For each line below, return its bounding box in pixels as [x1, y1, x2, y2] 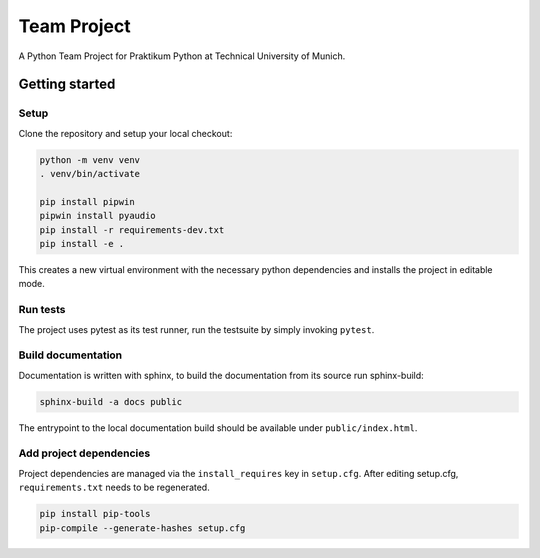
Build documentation [18, 348, 123, 362]
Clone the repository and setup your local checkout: [18, 127, 233, 139]
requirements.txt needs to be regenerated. [18, 481, 210, 494]
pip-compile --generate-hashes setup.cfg [39, 522, 246, 534]
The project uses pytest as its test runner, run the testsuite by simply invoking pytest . [18, 323, 375, 335]
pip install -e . [39, 238, 125, 250]
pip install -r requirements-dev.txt [39, 224, 225, 235]
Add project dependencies [18, 446, 151, 460]
